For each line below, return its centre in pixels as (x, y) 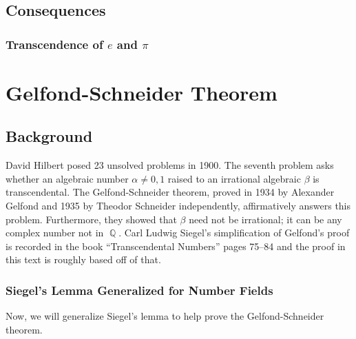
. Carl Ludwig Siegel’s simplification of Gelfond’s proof (234, 233)
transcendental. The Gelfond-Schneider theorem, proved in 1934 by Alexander (170, 192)
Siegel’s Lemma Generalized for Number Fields (139, 290)
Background (49, 136)
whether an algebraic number (67, 178)
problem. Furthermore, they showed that (91, 219)
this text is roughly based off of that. (83, 259)
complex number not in (55, 233)
